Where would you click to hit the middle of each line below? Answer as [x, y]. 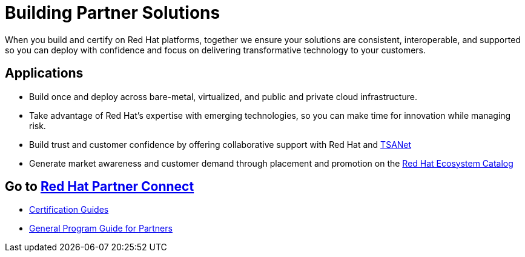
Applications [44, 73]
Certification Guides [69, 210]
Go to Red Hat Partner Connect [100, 187]
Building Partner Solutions [113, 13]
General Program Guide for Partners [101, 229]
